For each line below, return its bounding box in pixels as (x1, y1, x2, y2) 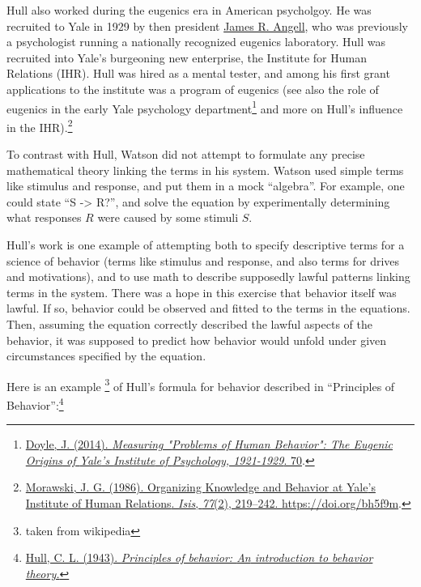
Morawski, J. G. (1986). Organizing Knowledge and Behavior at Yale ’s (25, 479, 376, 496)
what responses (6, 209, 82, 226)
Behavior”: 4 (6, 394, 64, 413)
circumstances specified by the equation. (6, 347, 206, 364)
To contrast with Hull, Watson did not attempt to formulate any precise (6, 146, 365, 163)
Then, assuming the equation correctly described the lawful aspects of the (6, 316, 372, 332)
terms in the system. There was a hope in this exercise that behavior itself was (6, 283, 397, 300)
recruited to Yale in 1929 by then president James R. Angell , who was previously (6, 17, 408, 34)
